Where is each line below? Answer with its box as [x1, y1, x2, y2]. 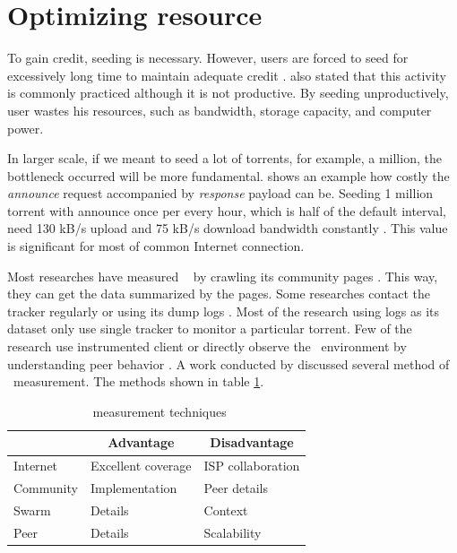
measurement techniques [92, 402, 227, 420]
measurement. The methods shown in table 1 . [13, 372, 264, 391]
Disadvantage [210, 433, 294, 452]
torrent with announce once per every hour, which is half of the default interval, [7, 201, 446, 220]
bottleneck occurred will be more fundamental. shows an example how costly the [7, 166, 450, 185]
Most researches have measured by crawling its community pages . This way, [7, 266, 438, 285]
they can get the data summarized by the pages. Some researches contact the [7, 284, 431, 303]
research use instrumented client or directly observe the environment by [7, 337, 407, 356]
